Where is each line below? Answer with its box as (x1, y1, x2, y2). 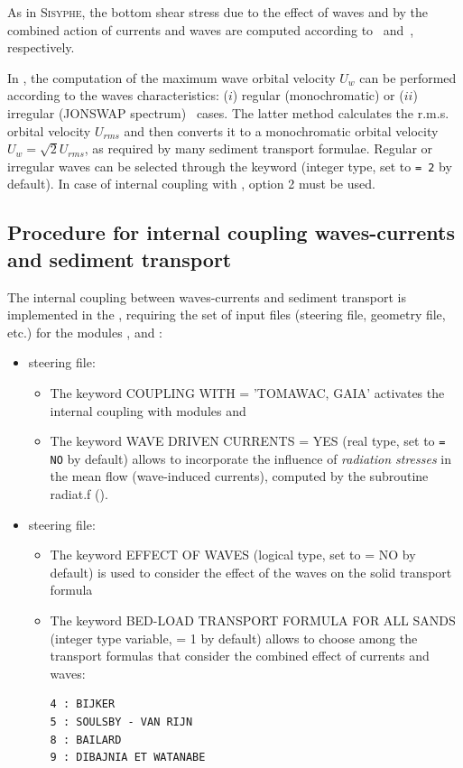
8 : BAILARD (50, 733, 122, 746)
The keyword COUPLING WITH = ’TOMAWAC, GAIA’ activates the (50, 383, 445, 402)
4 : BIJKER (50, 698, 116, 711)
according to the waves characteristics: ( (7, 86, 228, 105)
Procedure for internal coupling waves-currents (7, 218, 456, 246)
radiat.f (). (50, 485, 108, 504)
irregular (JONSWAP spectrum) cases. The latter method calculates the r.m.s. (7, 103, 449, 122)
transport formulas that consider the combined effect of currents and (50, 646, 430, 665)
